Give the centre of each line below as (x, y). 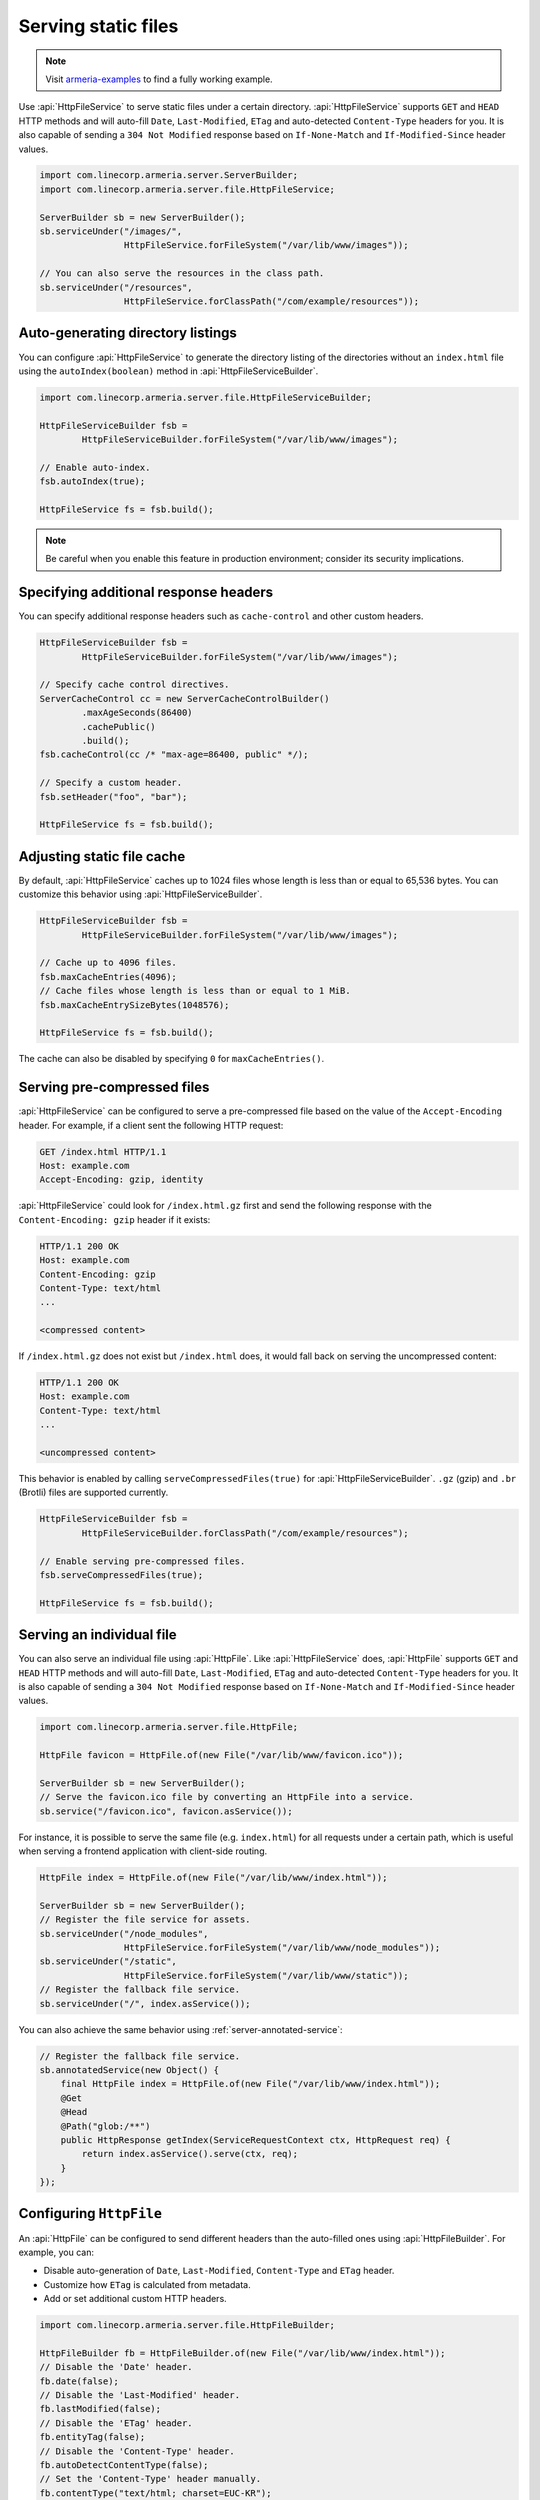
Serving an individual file (97, 1635)
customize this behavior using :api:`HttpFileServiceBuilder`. (140, 894)
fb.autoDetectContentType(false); (124, 2465)
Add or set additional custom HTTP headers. (135, 2299)
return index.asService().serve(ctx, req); (190, 2154)
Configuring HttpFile (90, 2213)
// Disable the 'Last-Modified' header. (139, 2395)
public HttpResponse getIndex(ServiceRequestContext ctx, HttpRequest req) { (256, 2139)
